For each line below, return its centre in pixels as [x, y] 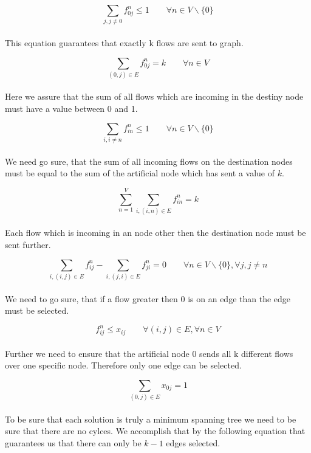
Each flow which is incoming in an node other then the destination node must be [155, 233]
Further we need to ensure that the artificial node [97, 353]
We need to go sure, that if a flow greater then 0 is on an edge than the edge [148, 298]
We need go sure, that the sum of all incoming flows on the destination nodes [149, 161]
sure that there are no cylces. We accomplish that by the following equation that [155, 431]
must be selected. [37, 310]
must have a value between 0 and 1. [71, 109]
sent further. [28, 245]
